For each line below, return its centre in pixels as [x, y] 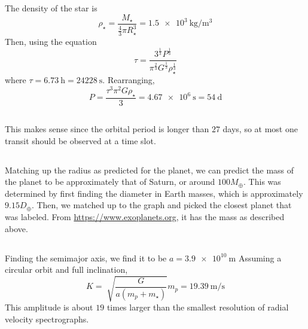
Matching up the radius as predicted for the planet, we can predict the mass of [150, 170]
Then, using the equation [51, 42]
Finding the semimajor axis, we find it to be [86, 258]
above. [16, 228]
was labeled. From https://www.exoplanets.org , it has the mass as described [145, 217]
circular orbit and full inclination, [66, 269]
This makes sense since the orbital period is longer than [107, 129]
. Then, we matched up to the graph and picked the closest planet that [161, 205]
